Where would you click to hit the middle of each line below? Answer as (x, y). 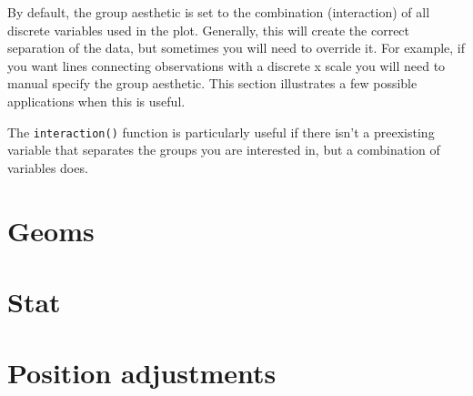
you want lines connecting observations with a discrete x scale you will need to (226, 65)
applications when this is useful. (96, 101)
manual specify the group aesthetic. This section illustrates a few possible (212, 83)
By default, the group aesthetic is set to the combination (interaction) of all (219, 12)
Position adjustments (142, 373)
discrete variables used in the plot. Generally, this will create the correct (209, 30)
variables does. (48, 167)
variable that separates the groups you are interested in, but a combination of (224, 150)
